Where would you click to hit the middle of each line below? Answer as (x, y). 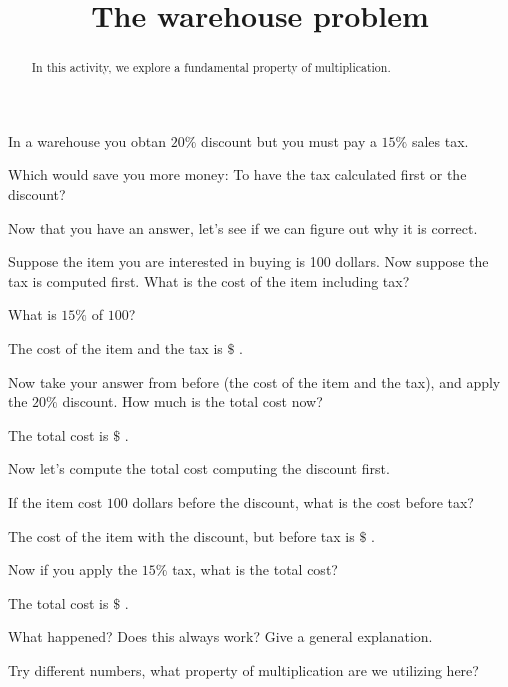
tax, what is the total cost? (255, 569)
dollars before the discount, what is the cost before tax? (303, 501)
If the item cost (55, 501)
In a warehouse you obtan (87, 140)
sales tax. (440, 140)
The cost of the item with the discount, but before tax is (181, 535)
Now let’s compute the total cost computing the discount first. (199, 468)
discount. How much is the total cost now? (192, 401)
